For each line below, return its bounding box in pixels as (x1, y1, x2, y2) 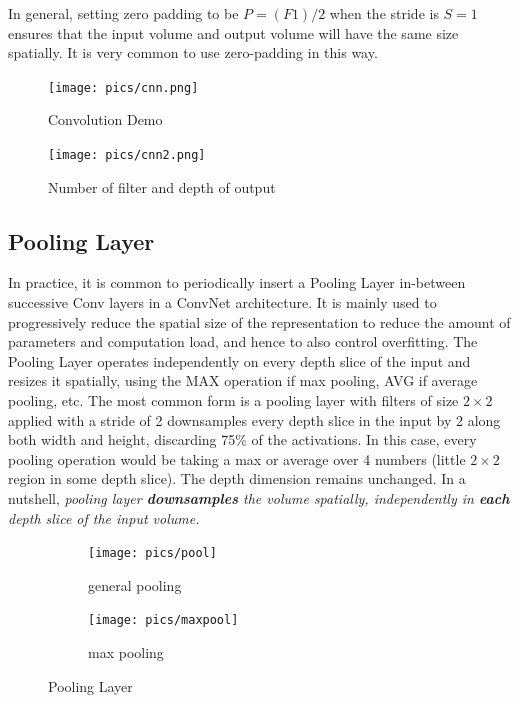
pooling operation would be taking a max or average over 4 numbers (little (8, 448, 466, 469)
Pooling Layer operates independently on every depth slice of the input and (8, 350, 471, 371)
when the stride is (329, 3, 439, 23)
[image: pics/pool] (88, 546, 217, 561)
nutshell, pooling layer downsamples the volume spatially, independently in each (8, 488, 510, 509)
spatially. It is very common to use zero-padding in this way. (8, 42, 378, 63)
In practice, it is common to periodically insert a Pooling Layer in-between (8, 272, 466, 293)
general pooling (88, 574, 182, 595)
